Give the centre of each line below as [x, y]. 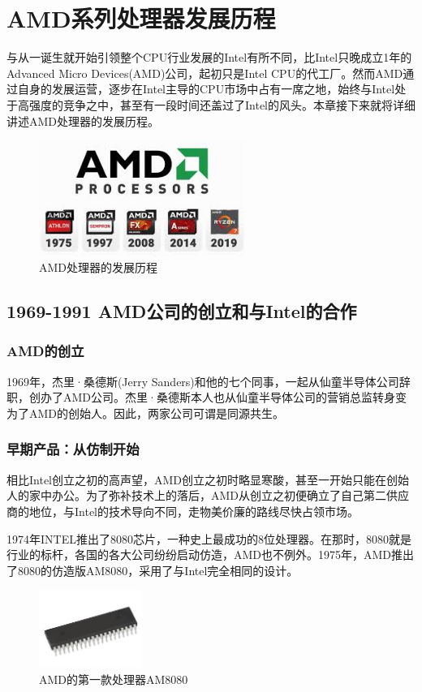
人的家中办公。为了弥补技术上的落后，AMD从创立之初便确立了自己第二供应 [208, 495]
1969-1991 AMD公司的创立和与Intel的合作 [182, 311]
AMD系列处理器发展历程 [141, 18]
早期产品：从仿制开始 [73, 449]
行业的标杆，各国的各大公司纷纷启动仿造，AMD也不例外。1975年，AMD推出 [211, 554]
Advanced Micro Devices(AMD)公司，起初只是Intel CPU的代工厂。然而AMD [205, 73]
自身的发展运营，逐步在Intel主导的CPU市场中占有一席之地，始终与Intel [206, 89]
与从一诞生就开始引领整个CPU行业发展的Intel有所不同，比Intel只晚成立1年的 [209, 57]
